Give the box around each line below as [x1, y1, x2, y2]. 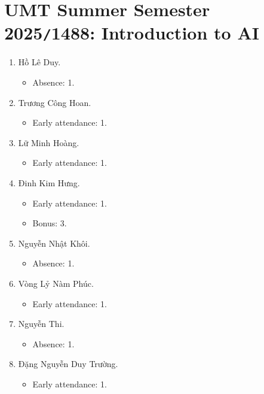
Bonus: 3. [32, 217, 67, 229]
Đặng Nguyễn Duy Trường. [18, 357, 118, 370]
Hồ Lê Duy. [18, 56, 61, 68]
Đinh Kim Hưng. [18, 177, 80, 189]
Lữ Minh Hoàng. [18, 136, 79, 148]
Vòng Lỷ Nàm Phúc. [18, 277, 94, 289]
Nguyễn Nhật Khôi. [18, 237, 90, 249]
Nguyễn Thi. [18, 317, 65, 330]
